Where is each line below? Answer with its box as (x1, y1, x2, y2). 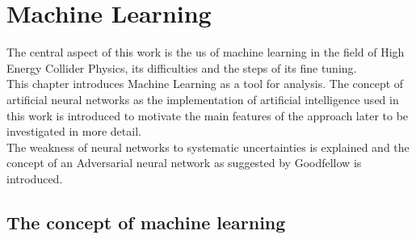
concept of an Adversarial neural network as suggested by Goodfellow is (6, 154, 362, 171)
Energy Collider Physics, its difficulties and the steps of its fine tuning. (6, 59, 357, 76)
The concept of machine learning (6, 209, 286, 234)
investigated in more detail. (6, 123, 141, 140)
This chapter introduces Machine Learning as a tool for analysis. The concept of (6, 75, 404, 92)
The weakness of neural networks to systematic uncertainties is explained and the (6, 138, 410, 155)
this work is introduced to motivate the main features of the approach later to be (6, 107, 409, 124)
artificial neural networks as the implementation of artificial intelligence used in (6, 90, 399, 107)
